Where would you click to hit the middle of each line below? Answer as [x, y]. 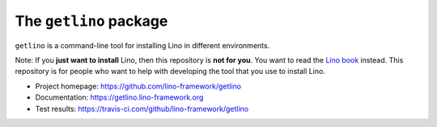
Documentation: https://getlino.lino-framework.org [119, 97]
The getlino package [91, 21]
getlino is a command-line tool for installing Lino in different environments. [142, 45]
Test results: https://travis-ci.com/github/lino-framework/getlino [142, 109]
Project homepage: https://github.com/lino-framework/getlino [138, 86]
